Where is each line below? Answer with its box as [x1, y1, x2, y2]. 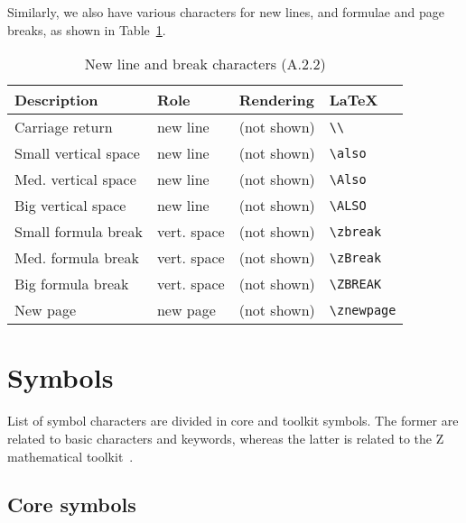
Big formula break [14, 273, 129, 295]
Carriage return [14, 116, 113, 138]
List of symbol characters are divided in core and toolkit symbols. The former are [7, 411, 459, 430]
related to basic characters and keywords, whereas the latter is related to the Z [7, 428, 444, 447]
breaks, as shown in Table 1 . [7, 20, 166, 39]
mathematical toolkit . [7, 446, 134, 465]
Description [14, 89, 98, 111]
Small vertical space [14, 142, 140, 164]
